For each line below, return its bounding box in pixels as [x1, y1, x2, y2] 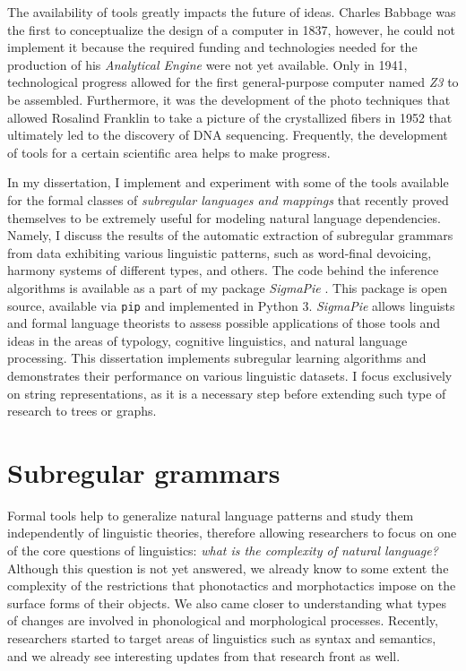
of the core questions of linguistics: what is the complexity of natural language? [7, 541, 438, 560]
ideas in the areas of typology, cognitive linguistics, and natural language [7, 331, 408, 349]
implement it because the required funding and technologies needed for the [7, 38, 418, 56]
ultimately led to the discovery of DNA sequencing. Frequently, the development [7, 125, 448, 144]
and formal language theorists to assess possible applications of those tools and [7, 314, 441, 332]
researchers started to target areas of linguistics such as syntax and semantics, [7, 629, 436, 647]
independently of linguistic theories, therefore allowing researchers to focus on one [7, 523, 457, 542]
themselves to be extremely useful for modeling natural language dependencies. [7, 208, 441, 227]
